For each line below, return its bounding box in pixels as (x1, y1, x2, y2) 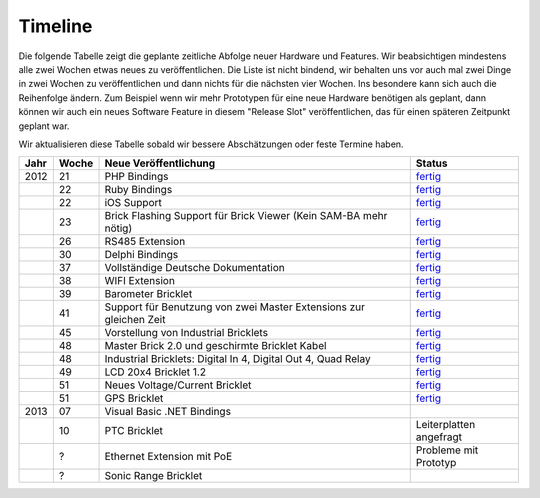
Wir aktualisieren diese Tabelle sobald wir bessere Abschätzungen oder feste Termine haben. (18, 138, 404, 150)
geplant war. (18, 120, 70, 132)
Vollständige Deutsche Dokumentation (104, 261, 285, 275)
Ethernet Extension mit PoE (104, 450, 233, 464)
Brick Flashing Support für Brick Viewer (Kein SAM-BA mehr (104, 209, 388, 223)
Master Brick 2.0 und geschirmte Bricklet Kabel (104, 339, 327, 353)
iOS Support (104, 196, 162, 210)
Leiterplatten (415, 418, 476, 432)
